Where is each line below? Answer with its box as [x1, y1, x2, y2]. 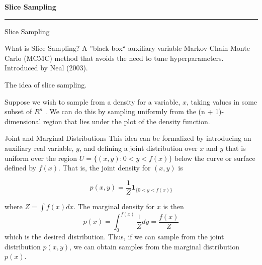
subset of [5, 106, 32, 117]
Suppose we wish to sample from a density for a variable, [5, 96, 181, 107]
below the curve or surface [174, 152, 255, 163]
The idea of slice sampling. [5, 79, 87, 90]
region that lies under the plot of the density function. [43, 116, 210, 126]
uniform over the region [5, 152, 77, 163]
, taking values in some [186, 96, 257, 107]
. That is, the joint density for [58, 162, 151, 173]
